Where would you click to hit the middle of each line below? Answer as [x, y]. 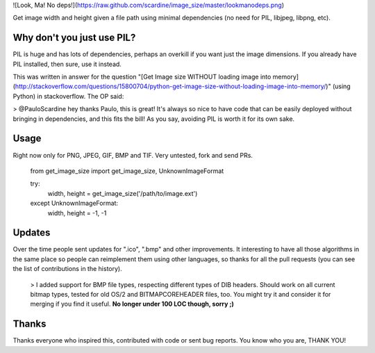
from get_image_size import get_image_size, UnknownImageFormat [127, 171]
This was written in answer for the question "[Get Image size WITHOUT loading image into [142, 77]
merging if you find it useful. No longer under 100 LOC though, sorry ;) [132, 304]
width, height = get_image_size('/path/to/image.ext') [123, 193]
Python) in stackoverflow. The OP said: [68, 96]
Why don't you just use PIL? [74, 38]
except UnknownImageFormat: [74, 203]
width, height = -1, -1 [77, 213]
